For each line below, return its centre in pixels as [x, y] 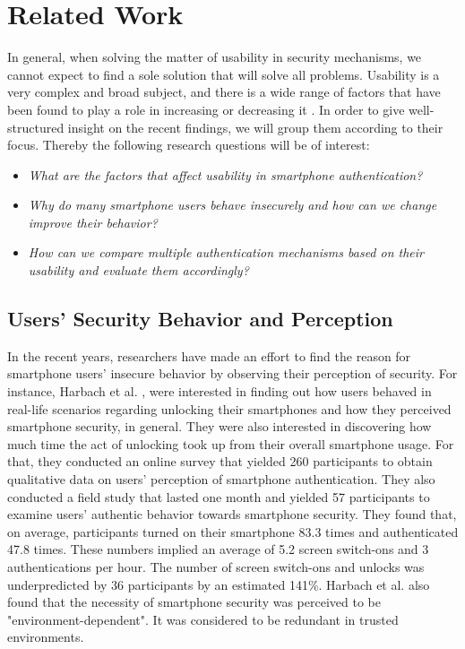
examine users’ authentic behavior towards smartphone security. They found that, [232, 514]
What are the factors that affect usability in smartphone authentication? [225, 174]
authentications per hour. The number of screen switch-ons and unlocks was [216, 566]
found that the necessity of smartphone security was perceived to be [194, 602]
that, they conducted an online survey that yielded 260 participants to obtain [220, 461]
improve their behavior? [93, 222]
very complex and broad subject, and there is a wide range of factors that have [224, 92]
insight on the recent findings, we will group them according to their [255, 127]
